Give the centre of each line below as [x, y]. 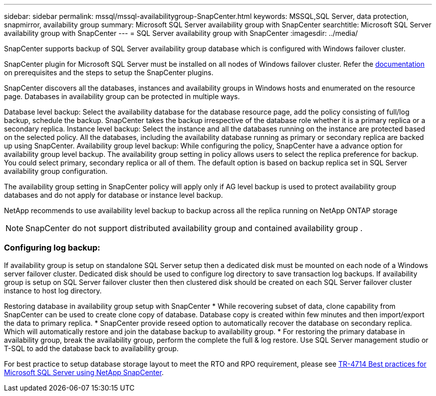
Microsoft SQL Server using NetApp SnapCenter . [84, 372]
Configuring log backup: [52, 248]
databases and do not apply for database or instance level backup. [113, 195]
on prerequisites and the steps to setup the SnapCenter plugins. [109, 72]
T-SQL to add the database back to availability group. [91, 348]
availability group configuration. [56, 171]
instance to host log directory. [53, 290]
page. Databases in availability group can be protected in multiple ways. [122, 96]
